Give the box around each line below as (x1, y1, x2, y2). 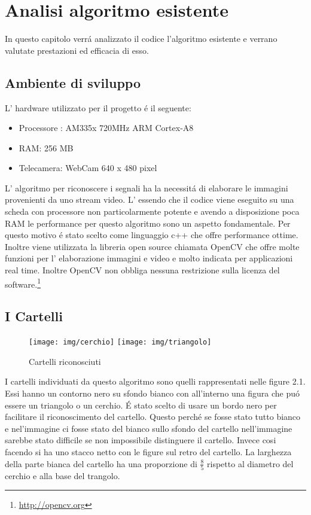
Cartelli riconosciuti (29, 355, 101, 367)
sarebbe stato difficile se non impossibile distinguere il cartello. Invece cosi (5, 434, 276, 446)
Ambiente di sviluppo (5, 73, 141, 92)
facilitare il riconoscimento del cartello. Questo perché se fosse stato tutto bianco (5, 410, 301, 423)
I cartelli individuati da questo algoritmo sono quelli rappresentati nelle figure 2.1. (5, 375, 306, 388)
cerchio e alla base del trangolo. (5, 469, 120, 482)
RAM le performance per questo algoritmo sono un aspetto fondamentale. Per (5, 217, 291, 229)
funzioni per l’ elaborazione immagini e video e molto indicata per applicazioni (5, 252, 293, 264)
